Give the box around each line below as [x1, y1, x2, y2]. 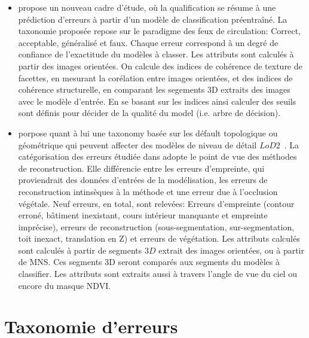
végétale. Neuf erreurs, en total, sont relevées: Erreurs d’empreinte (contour [18, 197, 295, 209]
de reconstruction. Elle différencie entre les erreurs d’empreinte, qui [18, 162, 265, 174]
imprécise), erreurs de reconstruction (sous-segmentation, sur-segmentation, [18, 220, 295, 233]
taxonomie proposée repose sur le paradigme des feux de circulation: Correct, [18, 25, 301, 37]
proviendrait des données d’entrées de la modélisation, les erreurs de [18, 173, 268, 186]
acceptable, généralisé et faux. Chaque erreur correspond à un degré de [18, 36, 279, 48]
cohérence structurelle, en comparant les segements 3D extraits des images [18, 83, 290, 96]
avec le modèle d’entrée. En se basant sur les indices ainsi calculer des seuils [18, 95, 296, 107]
